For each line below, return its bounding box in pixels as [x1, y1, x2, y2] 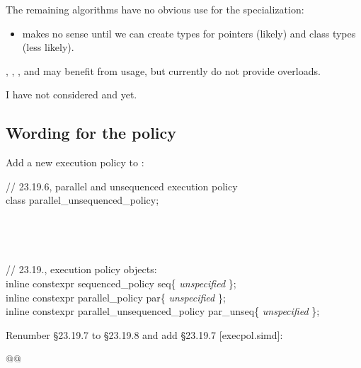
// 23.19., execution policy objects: [6, 262, 157, 277]
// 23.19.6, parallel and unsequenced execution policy [6, 178, 238, 193]
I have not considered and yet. [6, 87, 137, 102]
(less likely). [22, 40, 74, 54]
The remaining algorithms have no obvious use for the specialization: [6, 2, 304, 16]
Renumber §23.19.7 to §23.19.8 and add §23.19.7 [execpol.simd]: [6, 327, 283, 342]
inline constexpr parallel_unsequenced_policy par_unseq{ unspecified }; [6, 304, 320, 318]
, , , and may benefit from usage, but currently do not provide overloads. [6, 63, 321, 78]
